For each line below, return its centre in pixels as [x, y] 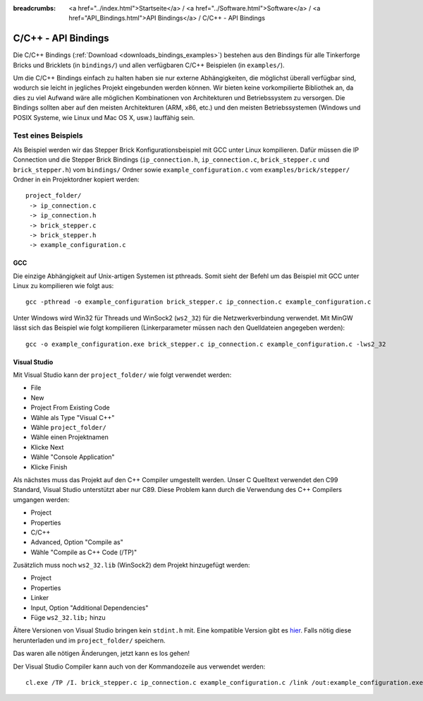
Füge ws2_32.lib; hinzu [68, 618]
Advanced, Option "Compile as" [77, 542]
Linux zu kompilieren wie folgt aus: [63, 286]
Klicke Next [47, 447]
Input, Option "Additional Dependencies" [90, 608]
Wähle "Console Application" [73, 457]
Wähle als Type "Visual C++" [73, 417]
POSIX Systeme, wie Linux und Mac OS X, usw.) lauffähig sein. [104, 117]
